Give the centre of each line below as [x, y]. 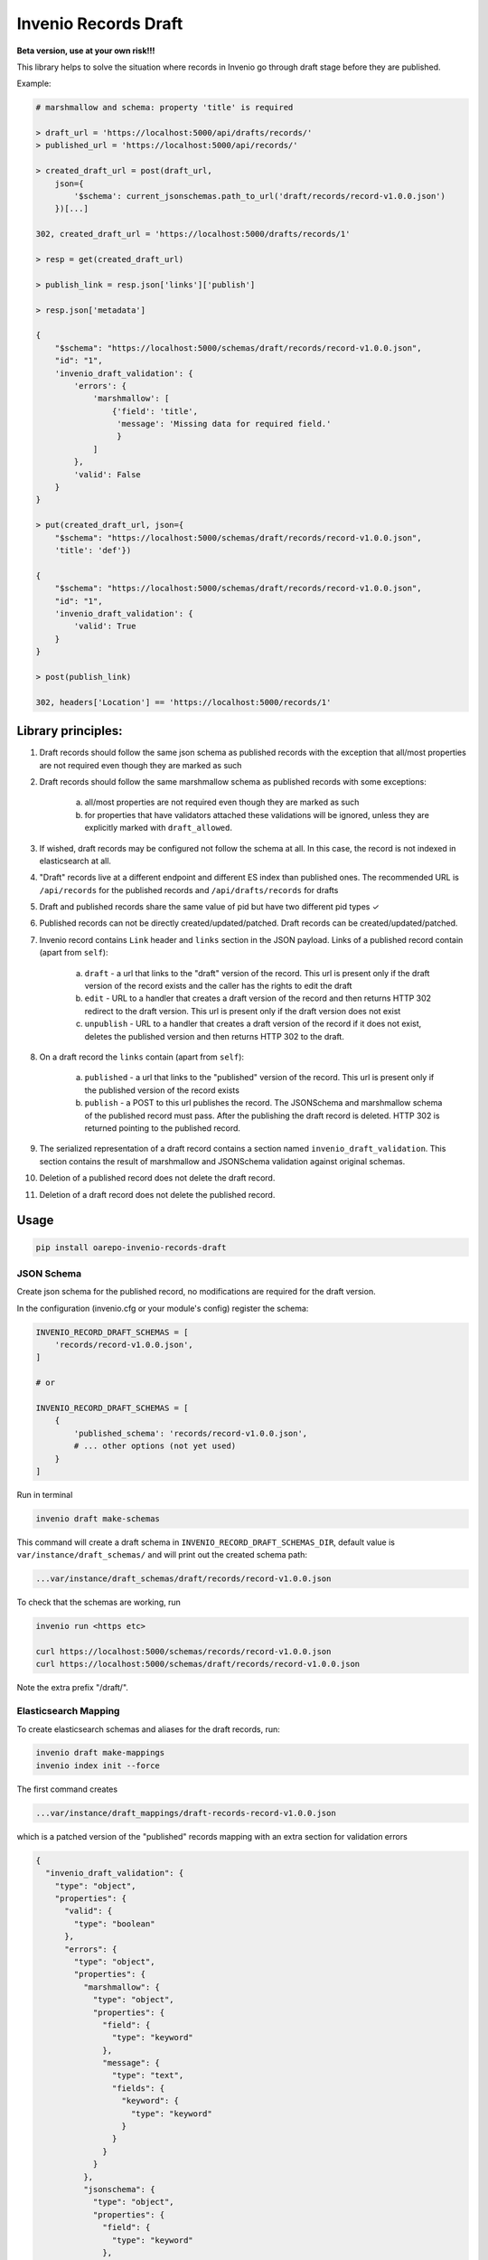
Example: [34, 84]
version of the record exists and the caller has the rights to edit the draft [218, 986]
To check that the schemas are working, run [99, 1602]
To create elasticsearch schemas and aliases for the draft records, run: [148, 1729]
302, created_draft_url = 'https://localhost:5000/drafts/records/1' [193, 234]
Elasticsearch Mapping [68, 1711]
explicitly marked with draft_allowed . [159, 828]
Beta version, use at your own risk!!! [86, 51]
